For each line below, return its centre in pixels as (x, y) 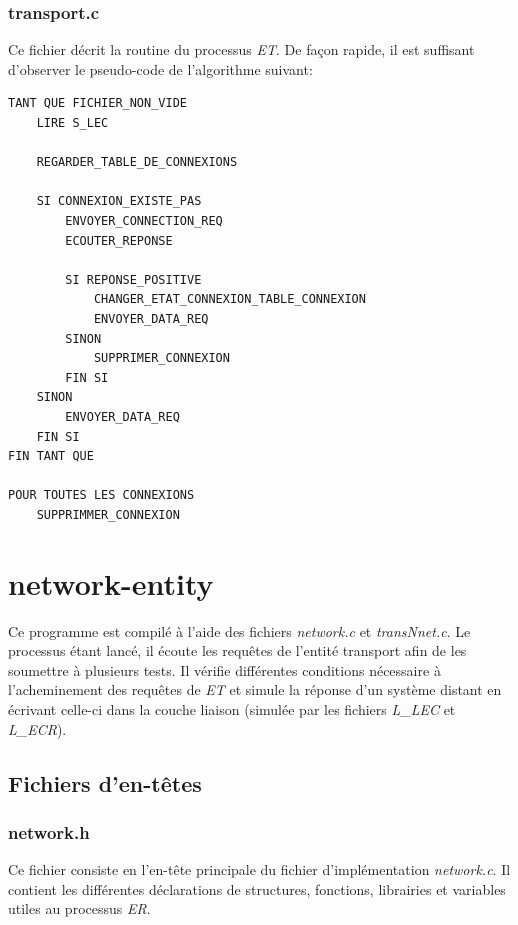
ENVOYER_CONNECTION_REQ (144, 220)
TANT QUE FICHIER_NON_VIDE (97, 103)
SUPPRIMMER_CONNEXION (108, 514)
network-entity (111, 582)
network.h (49, 831)
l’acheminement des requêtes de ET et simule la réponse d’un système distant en (255, 689)
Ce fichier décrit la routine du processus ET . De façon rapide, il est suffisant (241, 49)
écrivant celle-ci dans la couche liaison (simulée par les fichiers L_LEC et (232, 708)
